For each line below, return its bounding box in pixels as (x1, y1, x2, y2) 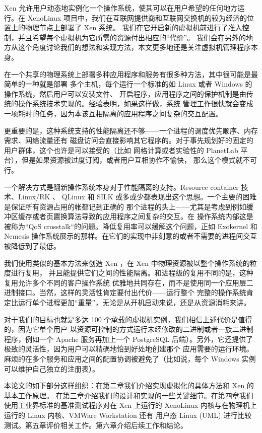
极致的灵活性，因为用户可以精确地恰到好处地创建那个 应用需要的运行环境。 (4, 343, 253, 354)
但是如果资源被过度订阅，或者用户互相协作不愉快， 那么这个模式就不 (21, 155, 250, 165)
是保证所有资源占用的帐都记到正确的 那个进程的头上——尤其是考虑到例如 (4, 201, 246, 211)
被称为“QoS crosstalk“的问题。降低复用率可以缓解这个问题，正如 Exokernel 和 (4, 221, 257, 231)
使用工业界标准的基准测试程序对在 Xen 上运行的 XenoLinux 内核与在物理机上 (4, 400, 257, 410)
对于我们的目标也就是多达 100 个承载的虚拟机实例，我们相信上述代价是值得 (4, 314, 252, 324)
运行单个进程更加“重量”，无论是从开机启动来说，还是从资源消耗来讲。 (18, 297, 251, 308)
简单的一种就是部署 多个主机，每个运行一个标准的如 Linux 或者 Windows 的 (4, 79, 252, 89)
